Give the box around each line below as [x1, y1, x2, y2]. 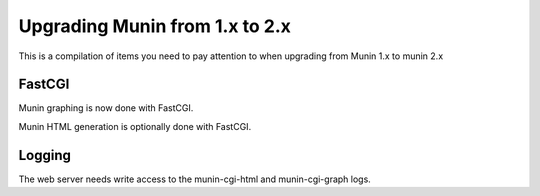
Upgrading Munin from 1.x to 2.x [18, 15, 292, 37]
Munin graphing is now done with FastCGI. [18, 102, 194, 114]
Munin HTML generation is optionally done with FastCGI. [18, 120, 252, 132]
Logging [18, 146, 72, 164]
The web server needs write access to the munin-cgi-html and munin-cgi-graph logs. [18, 173, 372, 185]
